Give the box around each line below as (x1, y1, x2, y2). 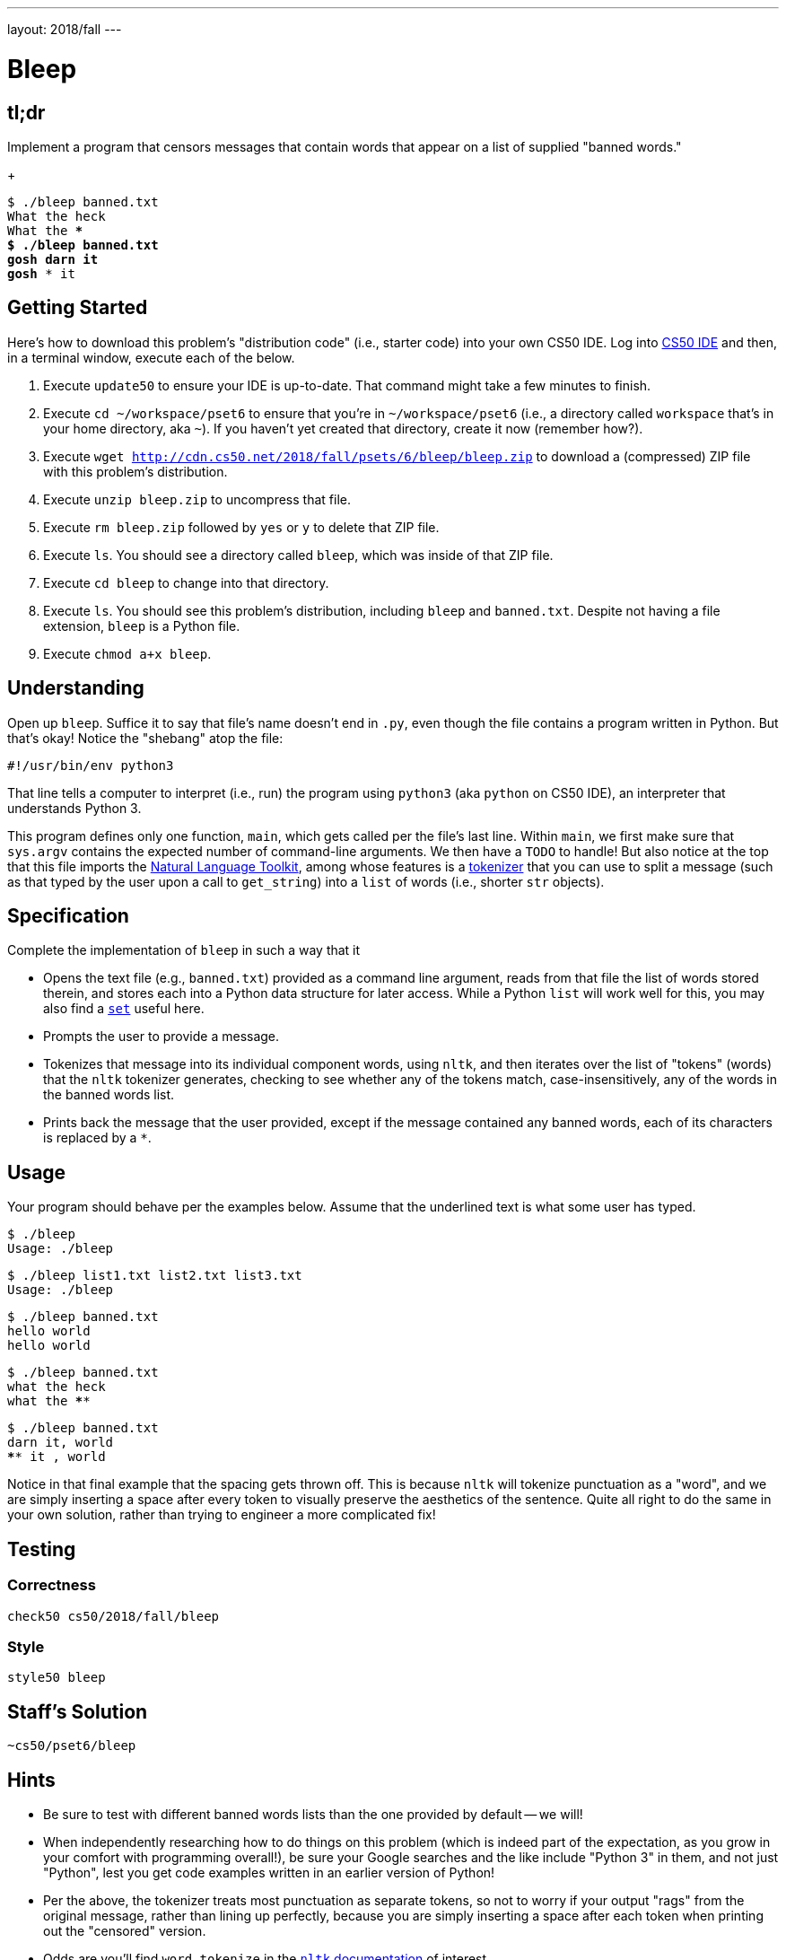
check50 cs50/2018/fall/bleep (7, 1608, 220, 1623)
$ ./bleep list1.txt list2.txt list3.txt (7, 1268, 302, 1283)
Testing (7, 1537, 76, 1561)
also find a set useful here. (43, 1001, 205, 1017)
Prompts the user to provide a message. (43, 1028, 280, 1045)
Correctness (7, 1576, 96, 1595)
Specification (7, 905, 129, 928)
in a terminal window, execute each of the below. (7, 349, 295, 365)
